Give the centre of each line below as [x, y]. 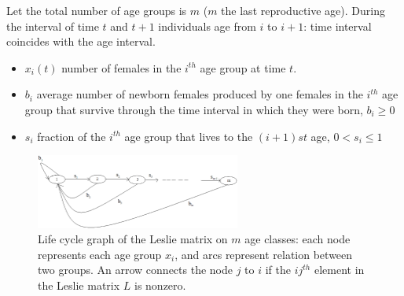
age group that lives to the [189, 136]
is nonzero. [160, 285]
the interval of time [53, 26]
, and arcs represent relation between [264, 254]
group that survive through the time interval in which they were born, [194, 109]
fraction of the [72, 136]
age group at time [243, 67]
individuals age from [207, 26]
